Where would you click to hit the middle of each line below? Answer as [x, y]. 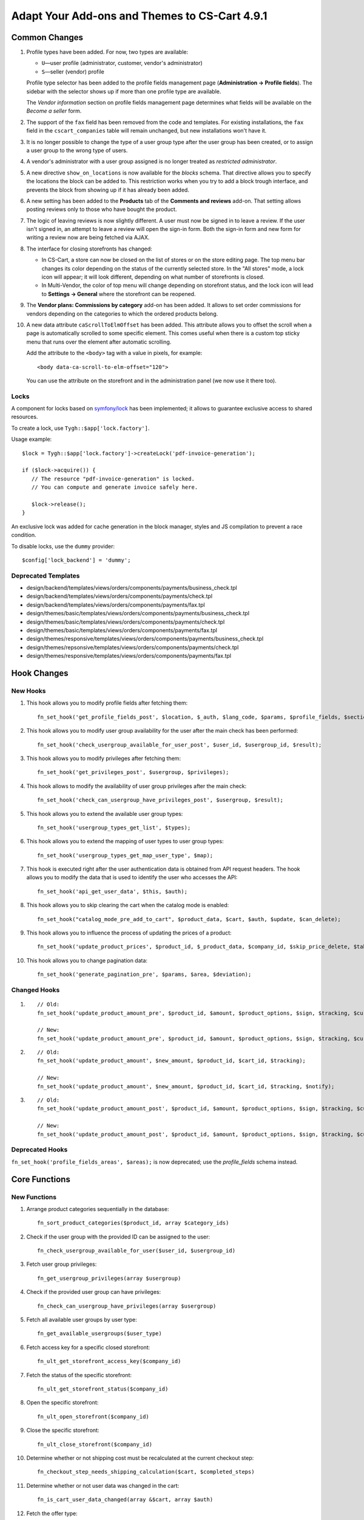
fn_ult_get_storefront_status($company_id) [103, 1389]
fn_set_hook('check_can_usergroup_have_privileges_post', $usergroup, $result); [160, 800]
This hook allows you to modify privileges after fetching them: [104, 758]
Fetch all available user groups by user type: [82, 1320]
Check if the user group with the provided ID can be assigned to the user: [118, 1237]
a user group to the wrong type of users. [77, 150]
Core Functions [41, 1179]
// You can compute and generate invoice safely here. [115, 487]
